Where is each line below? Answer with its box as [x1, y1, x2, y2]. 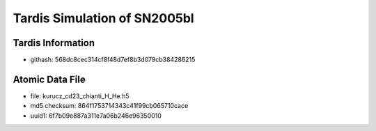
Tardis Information [13, 37, 95, 49]
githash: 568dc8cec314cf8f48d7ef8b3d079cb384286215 [30, 56, 196, 64]
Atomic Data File [13, 73, 86, 85]
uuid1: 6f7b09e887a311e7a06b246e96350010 [30, 111, 162, 120]
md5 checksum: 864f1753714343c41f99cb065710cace [30, 102, 189, 110]
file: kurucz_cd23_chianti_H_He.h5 [30, 91, 130, 100]
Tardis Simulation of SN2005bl [13, 10, 194, 26]
